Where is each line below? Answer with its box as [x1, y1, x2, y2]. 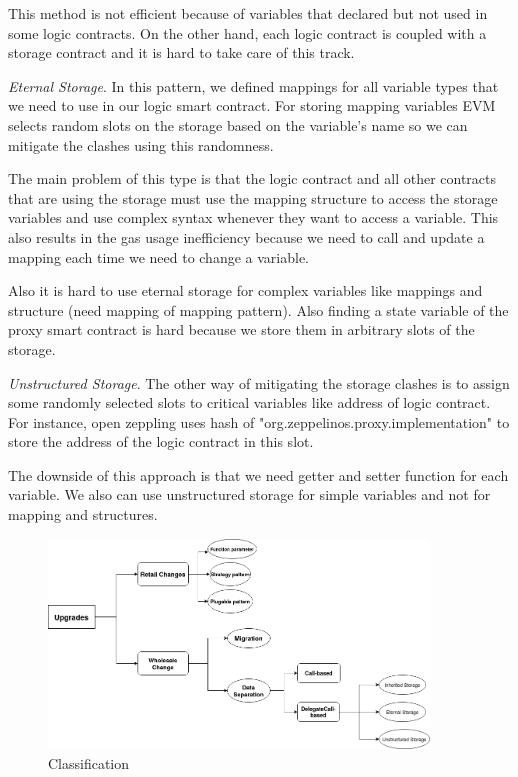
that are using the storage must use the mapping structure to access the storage [8, 187, 498, 208]
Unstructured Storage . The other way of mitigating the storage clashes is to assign [8, 372, 510, 393]
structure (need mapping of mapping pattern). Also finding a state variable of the [8, 299, 509, 320]
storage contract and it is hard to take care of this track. [8, 42, 355, 63]
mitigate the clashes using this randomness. [8, 134, 274, 155]
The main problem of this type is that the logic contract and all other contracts [8, 168, 497, 189]
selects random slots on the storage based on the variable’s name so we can [8, 114, 468, 135]
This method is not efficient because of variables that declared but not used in [8, 3, 488, 23]
